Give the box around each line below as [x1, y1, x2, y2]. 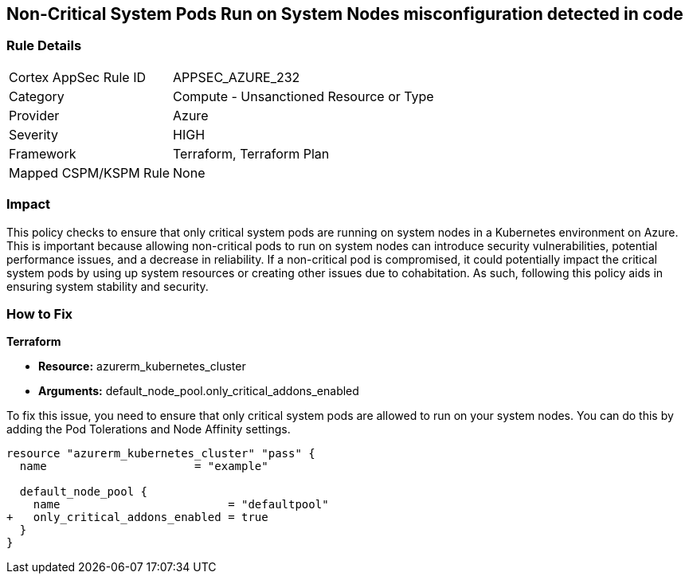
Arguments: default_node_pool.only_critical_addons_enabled [38, 384, 359, 398]
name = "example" [19, 460, 268, 473]
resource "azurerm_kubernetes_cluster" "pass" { [6, 447, 315, 460]
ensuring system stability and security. [6, 279, 209, 293]
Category [9, 88, 65, 104]
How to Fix [6, 305, 73, 322]
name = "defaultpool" [33, 498, 329, 511]
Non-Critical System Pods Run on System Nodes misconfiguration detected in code [6, 4, 683, 24]
